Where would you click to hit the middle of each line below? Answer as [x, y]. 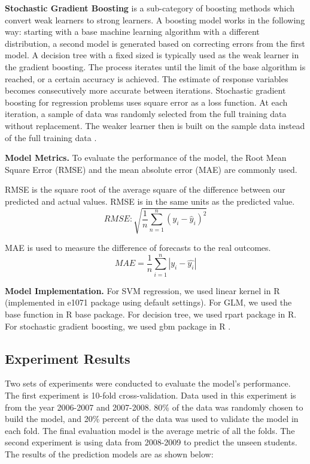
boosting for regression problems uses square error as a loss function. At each [146, 102]
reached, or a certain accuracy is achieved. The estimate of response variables [147, 78]
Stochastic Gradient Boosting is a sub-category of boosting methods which [150, 8]
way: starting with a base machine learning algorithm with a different [132, 32]
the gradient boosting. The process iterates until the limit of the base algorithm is [155, 66]
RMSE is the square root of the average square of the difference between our [145, 189]
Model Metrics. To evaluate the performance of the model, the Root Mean [146, 158]
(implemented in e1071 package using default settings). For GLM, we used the [148, 302]
